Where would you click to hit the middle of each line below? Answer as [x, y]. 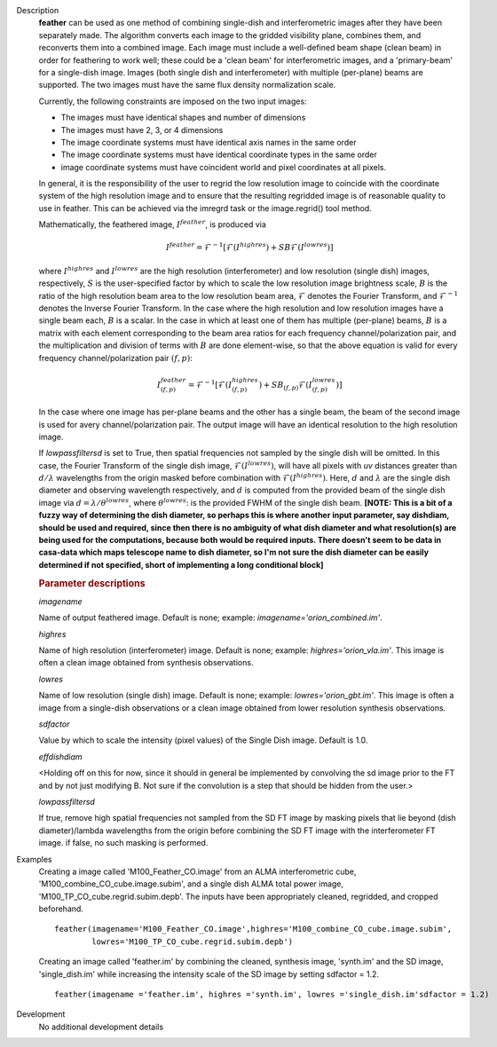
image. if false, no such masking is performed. [123, 843]
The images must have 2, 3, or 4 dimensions [142, 130]
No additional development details [101, 1027]
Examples [34, 859]
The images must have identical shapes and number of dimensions [183, 118]
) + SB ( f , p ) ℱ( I [285, 386]
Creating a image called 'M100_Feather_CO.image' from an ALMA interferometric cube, [197, 871]
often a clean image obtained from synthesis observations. [146, 663]
